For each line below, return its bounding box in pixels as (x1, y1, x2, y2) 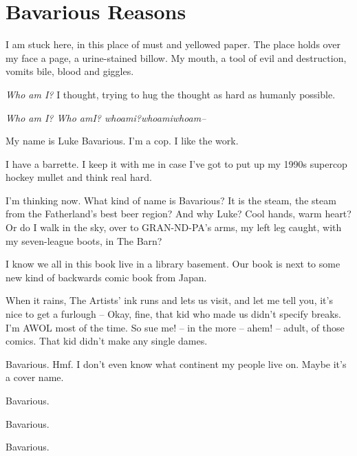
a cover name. (6, 370, 64, 384)
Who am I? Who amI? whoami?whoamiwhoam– (6, 110, 206, 124)
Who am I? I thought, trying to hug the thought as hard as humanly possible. (6, 87, 336, 101)
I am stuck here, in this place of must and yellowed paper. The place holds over (6, 37, 340, 52)
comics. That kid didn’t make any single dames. (6, 334, 208, 348)
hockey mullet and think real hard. (6, 170, 152, 184)
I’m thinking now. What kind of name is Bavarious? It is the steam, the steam (6, 193, 336, 207)
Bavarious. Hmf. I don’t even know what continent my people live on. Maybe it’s (6, 356, 347, 371)
